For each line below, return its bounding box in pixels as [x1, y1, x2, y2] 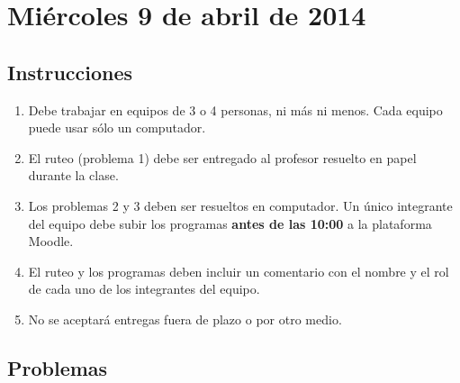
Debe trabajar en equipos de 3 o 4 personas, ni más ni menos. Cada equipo [28, 100, 443, 119]
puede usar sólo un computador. [28, 118, 206, 137]
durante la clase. [28, 166, 119, 185]
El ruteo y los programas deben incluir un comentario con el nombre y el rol [28, 261, 449, 280]
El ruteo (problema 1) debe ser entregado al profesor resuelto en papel [28, 148, 417, 167]
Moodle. [28, 232, 74, 251]
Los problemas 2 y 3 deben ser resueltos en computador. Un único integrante [28, 196, 453, 214]
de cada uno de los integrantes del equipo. [28, 279, 260, 298]
